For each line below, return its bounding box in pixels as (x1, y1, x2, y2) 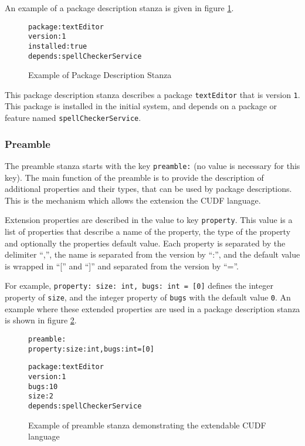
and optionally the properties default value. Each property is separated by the (5, 236, 286, 249)
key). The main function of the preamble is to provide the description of (5, 171, 264, 183)
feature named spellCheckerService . (5, 112, 141, 124)
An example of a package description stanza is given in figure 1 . (5, 2, 234, 13)
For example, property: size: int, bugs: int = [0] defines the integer (5, 279, 273, 292)
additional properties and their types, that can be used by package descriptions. (5, 183, 292, 195)
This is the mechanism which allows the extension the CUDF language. (5, 194, 261, 206)
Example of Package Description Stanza (28, 69, 172, 81)
